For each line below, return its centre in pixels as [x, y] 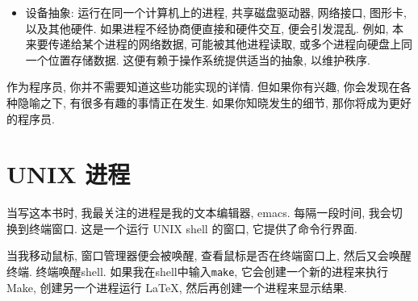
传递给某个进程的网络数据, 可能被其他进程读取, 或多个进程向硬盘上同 [230, 44]
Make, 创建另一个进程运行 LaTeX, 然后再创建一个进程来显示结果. [177, 287]
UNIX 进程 [69, 174]
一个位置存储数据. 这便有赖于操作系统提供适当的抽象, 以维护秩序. [198, 59]
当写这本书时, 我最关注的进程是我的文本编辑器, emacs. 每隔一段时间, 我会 [199, 213]
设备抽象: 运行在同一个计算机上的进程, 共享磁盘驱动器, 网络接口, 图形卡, [216, 12]
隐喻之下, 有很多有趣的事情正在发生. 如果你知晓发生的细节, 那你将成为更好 [214, 102]
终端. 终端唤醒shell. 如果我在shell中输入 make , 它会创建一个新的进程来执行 [197, 272]
